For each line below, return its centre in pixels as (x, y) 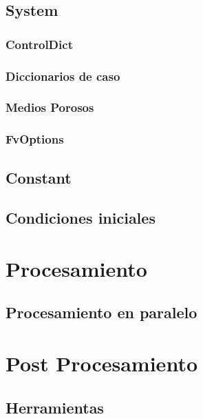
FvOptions (35, 139)
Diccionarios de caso (63, 76)
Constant (39, 177)
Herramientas (55, 407)
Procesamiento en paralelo (101, 312)
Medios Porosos (50, 107)
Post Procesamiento (101, 363)
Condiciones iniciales (81, 218)
